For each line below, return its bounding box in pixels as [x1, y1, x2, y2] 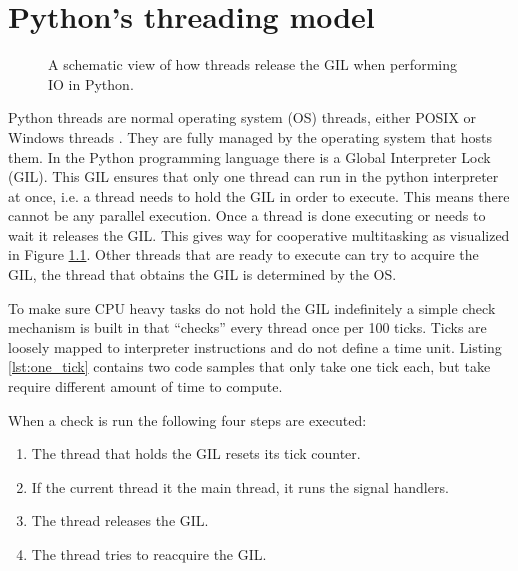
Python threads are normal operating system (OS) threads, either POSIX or [8, 107, 477, 128]
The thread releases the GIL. [31, 510, 209, 531]
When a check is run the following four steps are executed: [8, 409, 367, 430]
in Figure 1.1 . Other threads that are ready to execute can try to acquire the [8, 244, 479, 265]
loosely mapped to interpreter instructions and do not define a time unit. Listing [8, 336, 502, 357]
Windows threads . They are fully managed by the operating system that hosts [8, 126, 492, 147]
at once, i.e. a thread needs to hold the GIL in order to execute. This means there [8, 185, 510, 206]
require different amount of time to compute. [8, 376, 283, 397]
